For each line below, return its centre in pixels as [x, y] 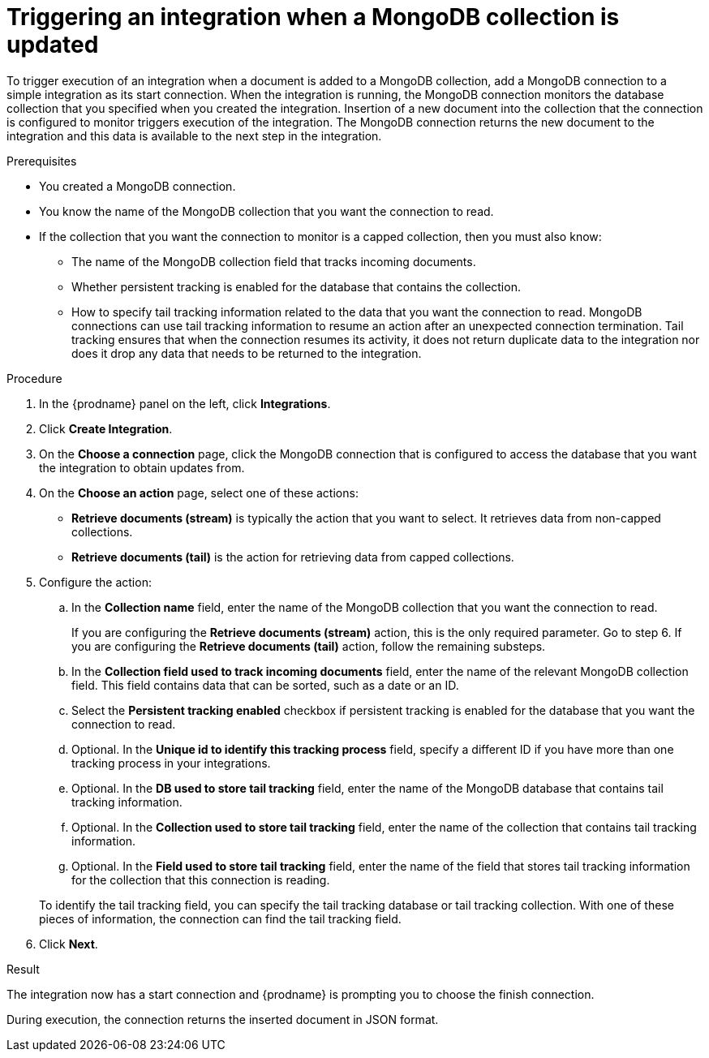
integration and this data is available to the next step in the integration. [194, 135]
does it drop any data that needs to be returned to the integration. [247, 353]
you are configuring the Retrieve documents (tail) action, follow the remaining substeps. [309, 646]
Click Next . [69, 944]
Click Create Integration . [106, 428]
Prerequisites [42, 161]
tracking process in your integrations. [171, 763]
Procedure [34, 378]
